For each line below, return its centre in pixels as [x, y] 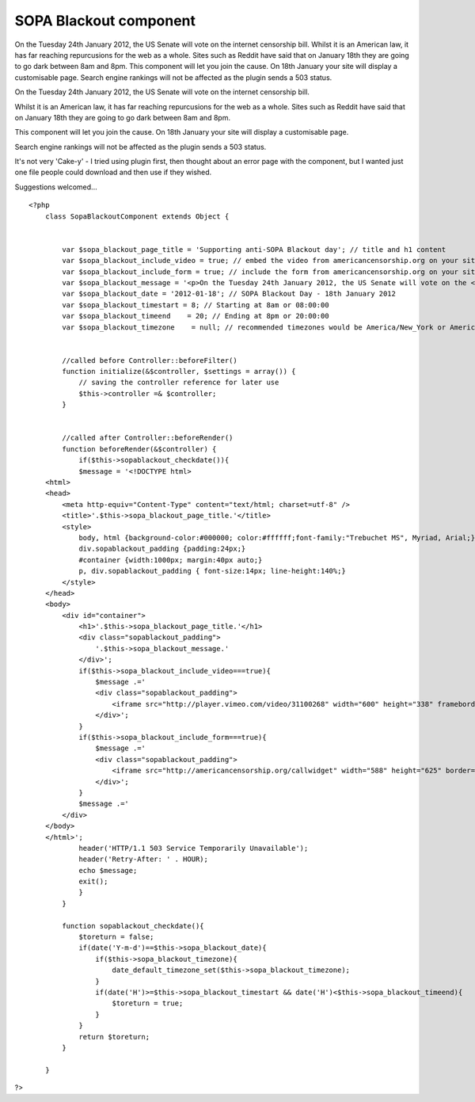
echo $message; [108, 870]
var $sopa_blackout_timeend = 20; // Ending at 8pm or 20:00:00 [196, 316]
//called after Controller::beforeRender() [148, 438]
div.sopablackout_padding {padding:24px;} [162, 549]
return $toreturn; [114, 1037]
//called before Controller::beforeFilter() [150, 360]
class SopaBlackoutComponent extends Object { [137, 216]
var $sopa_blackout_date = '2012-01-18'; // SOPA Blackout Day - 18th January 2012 [229, 294]
